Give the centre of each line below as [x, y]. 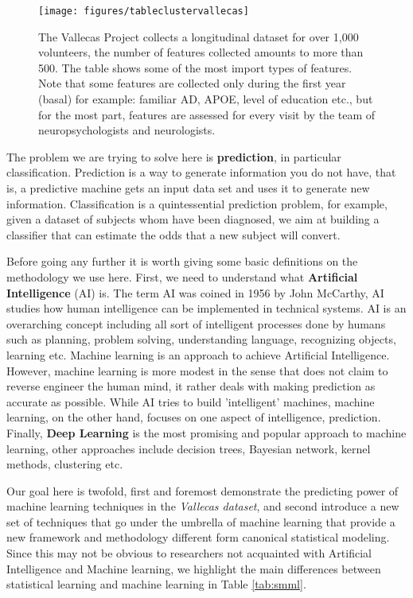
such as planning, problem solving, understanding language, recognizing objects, [201, 339]
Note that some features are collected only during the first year [192, 83]
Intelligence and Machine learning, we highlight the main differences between [194, 568]
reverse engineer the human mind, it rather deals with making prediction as [191, 386]
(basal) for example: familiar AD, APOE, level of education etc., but [206, 99]
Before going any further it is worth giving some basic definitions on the [182, 261]
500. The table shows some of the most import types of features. [195, 67]
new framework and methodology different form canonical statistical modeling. [198, 537]
